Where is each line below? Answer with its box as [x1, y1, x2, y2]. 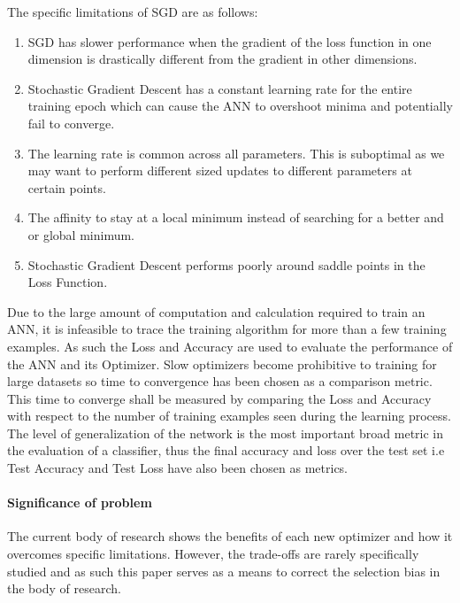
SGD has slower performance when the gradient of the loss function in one [27, 32, 432, 50]
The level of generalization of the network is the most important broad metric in [7, 423, 444, 442]
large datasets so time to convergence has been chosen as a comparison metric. [7, 372, 433, 390]
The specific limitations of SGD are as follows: [7, 3, 258, 20]
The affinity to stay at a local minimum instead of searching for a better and [27, 208, 444, 227]
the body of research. [7, 579, 121, 598]
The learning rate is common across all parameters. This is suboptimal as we [27, 143, 445, 162]
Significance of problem [7, 493, 152, 512]
